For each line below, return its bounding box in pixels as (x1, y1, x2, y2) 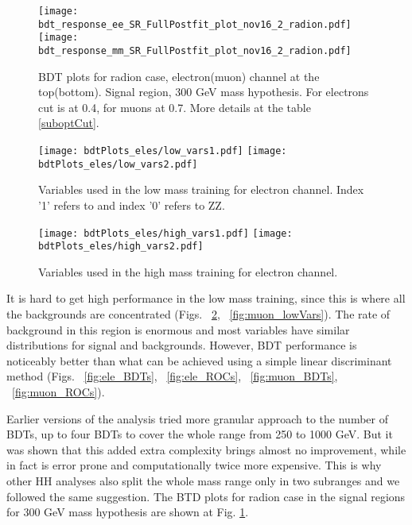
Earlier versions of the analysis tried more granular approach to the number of (6, 410, 388, 427)
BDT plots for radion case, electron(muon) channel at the (38, 68, 320, 84)
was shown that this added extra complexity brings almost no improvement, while (6, 441, 406, 457)
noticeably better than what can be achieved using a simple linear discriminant (6, 352, 392, 369)
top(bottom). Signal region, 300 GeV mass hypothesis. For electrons (38, 83, 369, 100)
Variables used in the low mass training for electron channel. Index (38, 181, 364, 198)
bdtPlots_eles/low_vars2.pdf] (38, 158, 198, 170)
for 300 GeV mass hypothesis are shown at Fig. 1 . (6, 504, 249, 520)
